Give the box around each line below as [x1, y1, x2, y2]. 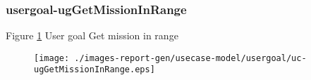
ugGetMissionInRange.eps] [34, 65, 155, 75]
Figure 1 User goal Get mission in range [6, 28, 178, 43]
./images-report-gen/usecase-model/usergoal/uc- [74, 53, 307, 63]
